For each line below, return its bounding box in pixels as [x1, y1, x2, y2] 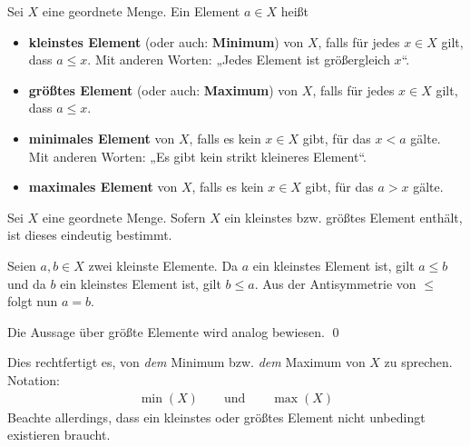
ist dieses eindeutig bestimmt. [7, 225, 172, 244]
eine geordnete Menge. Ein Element [42, 2, 240, 20]
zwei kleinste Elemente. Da [88, 255, 239, 274]
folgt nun [7, 292, 58, 311]
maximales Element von [28, 177, 178, 196]
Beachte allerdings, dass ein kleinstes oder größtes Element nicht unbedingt [7, 407, 426, 426]
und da [7, 273, 46, 293]
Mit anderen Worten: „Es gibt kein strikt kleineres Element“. [28, 146, 367, 165]
